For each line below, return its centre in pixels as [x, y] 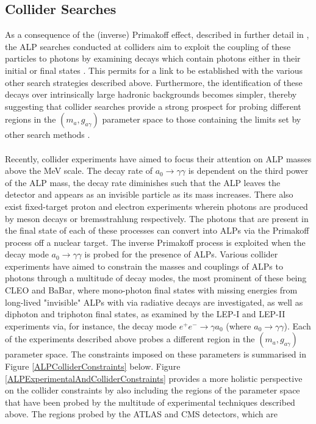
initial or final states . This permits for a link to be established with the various [154, 70]
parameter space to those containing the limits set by [202, 119]
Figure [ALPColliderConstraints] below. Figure [93, 366]
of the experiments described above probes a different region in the [130, 339]
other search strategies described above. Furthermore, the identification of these [154, 82]
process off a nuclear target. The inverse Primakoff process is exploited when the [155, 242]
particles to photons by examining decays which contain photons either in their [153, 58]
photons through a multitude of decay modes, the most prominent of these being [156, 278]
